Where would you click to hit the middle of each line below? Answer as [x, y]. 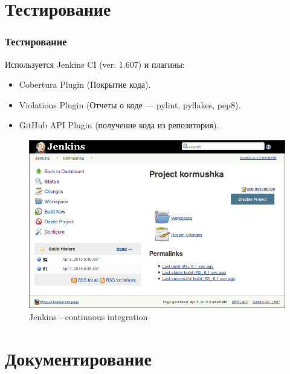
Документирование [78, 358]
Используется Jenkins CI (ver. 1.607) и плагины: [95, 64]
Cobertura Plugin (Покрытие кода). [85, 84]
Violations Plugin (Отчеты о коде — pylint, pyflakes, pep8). [130, 104]
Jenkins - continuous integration [89, 316]
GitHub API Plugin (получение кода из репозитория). [119, 125]
